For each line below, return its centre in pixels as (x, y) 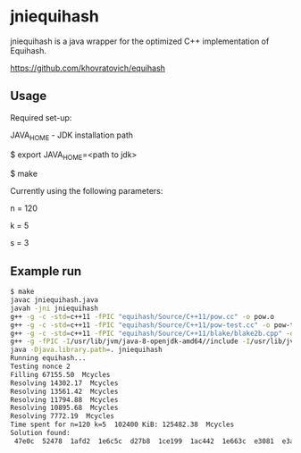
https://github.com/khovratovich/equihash (88, 68)
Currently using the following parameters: (87, 191)
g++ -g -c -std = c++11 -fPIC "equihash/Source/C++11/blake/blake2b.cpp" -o (152, 333)
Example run (46, 271)
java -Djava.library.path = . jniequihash (87, 350)
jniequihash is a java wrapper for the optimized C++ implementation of (140, 41)
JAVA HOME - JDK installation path (71, 136)
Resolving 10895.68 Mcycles (64, 408)
